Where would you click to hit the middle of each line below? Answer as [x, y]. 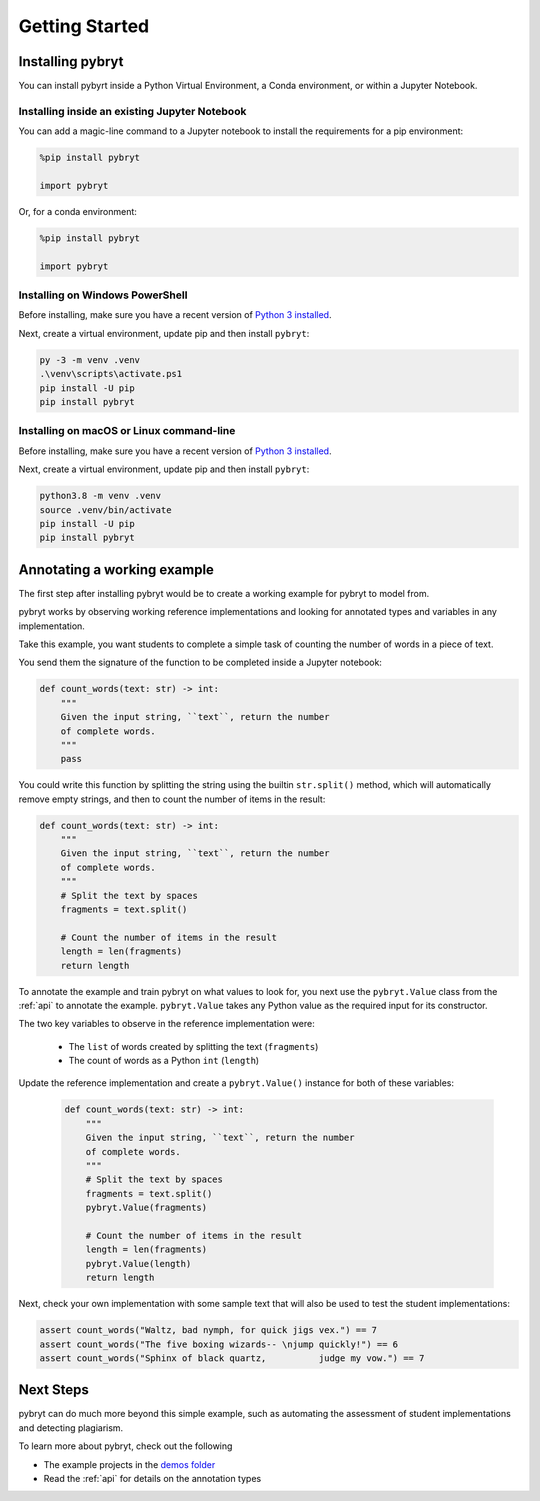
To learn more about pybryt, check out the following [125, 1446]
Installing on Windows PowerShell [103, 295]
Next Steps [53, 1390]
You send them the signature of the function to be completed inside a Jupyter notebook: [200, 662]
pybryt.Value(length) [138, 1263]
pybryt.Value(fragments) [146, 1208]
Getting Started [84, 26]
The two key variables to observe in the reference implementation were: [166, 1024]
